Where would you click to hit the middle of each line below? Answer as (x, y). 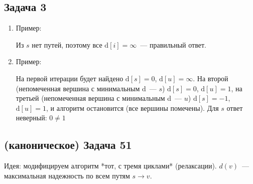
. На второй (211, 78)
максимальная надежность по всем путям (67, 175)
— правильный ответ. (173, 44)
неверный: (31, 118)
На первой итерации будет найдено (70, 78)
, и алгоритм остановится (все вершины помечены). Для (132, 108)
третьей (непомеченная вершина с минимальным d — (99, 98)
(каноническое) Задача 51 (68, 145)
